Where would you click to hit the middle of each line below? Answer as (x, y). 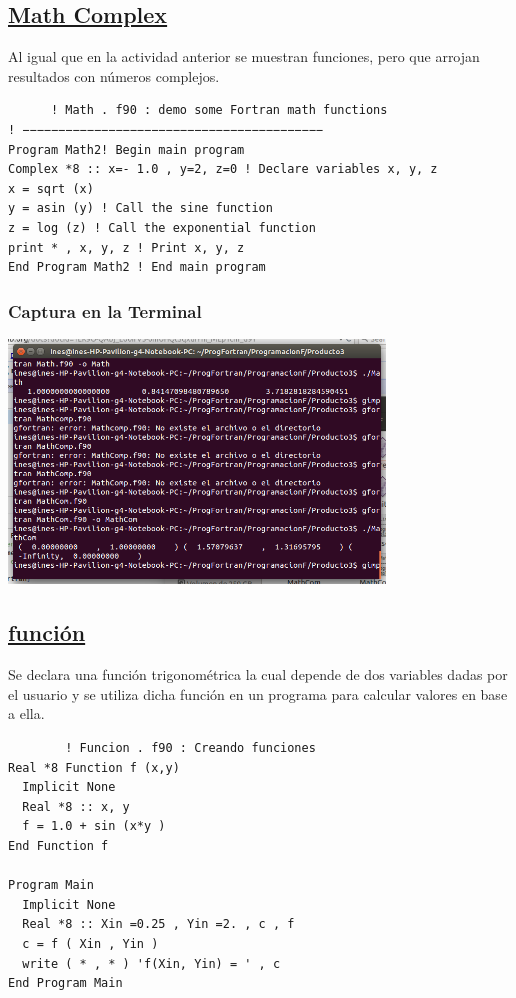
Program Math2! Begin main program (126, 149)
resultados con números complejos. (114, 75)
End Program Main (65, 983)
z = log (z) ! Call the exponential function (162, 227)
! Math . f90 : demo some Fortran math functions (219, 110)
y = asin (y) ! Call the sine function (140, 208)
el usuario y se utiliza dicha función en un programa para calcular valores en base (258, 693)
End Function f (58, 846)
